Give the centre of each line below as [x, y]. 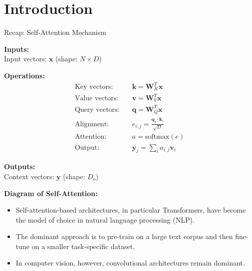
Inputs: [17, 49]
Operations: [24, 75]
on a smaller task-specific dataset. [83, 246]
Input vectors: [25, 59]
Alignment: [92, 124]
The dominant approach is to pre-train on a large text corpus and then [124, 236]
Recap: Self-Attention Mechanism [55, 32]
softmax [157, 137]
